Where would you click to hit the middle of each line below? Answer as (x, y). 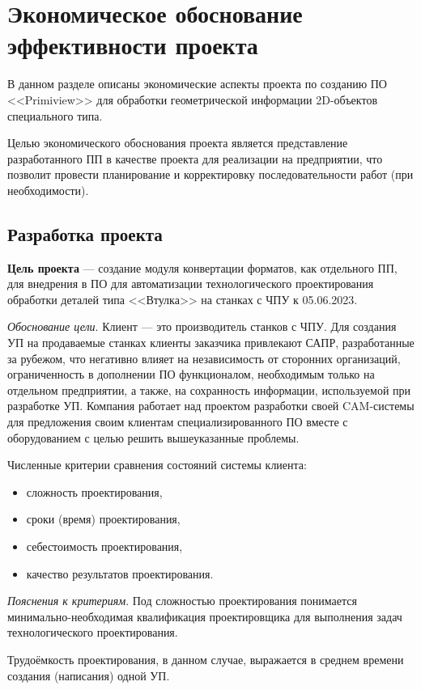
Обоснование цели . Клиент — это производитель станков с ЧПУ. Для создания (202, 326)
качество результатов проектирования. (120, 573)
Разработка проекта (85, 233)
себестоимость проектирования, (104, 546)
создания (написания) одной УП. (89, 675)
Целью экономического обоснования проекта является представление (178, 143)
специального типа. (55, 115)
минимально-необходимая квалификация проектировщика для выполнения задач (205, 616)
